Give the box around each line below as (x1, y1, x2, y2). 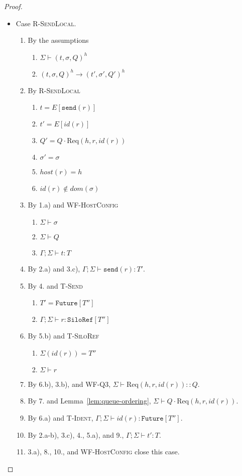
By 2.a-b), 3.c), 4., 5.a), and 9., (28, 429, 124, 440)
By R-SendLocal (28, 85, 80, 95)
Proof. (4, 1, 23, 11)
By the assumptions (28, 35, 89, 45)
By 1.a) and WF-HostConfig (28, 199, 118, 210)
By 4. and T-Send (28, 280, 83, 291)
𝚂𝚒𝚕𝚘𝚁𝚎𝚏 (67, 316, 93, 324)
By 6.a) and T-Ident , (28, 412, 93, 423)
